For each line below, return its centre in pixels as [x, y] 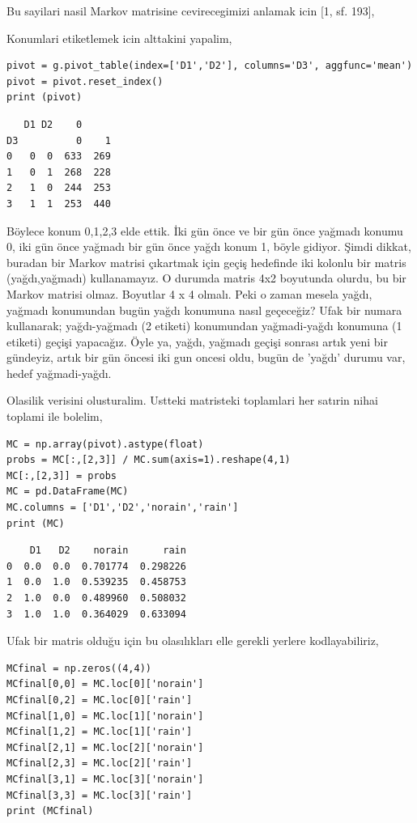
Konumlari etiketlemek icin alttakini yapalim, [119, 38]
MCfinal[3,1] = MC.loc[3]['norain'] [105, 779]
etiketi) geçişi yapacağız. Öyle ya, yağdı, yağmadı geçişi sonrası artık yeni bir [197, 341]
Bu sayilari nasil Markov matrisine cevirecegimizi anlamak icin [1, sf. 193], [191, 11]
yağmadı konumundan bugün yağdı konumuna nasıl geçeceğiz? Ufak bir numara [204, 310]
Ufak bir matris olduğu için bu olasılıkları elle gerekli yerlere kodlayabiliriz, [193, 641]
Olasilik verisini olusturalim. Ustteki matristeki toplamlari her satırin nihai [192, 400]
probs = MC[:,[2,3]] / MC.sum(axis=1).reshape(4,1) [149, 460]
